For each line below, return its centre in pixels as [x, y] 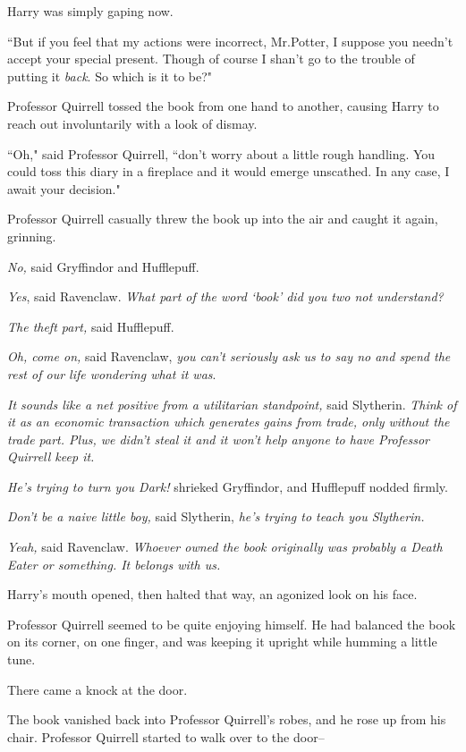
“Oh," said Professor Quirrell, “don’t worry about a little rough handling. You [221, 153]
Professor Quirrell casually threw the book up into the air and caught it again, [223, 219]
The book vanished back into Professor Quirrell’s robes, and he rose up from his [227, 719]
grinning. [32, 236]
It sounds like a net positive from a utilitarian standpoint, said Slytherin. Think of [232, 404]
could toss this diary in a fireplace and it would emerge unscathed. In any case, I [229, 171]
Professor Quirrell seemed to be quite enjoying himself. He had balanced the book [232, 624]
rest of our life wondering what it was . [112, 373]
